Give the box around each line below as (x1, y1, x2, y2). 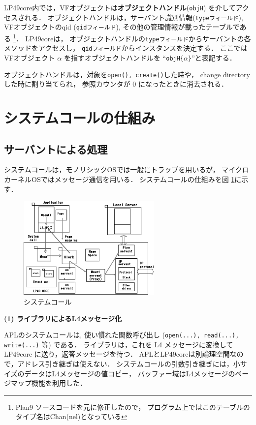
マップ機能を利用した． (10, 378, 87, 388)
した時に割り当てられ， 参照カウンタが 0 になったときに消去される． (4, 79, 228, 89)
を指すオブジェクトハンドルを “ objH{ (64, 52, 184, 62)
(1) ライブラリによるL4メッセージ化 (4, 313, 122, 323)
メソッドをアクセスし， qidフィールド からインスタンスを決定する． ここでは (4, 43, 248, 53)
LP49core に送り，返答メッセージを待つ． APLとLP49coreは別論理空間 (4, 349, 230, 359)
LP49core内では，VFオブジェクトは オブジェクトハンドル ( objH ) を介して (4, 2, 236, 12)
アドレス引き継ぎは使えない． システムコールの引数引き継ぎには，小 (17, 359, 240, 369)
